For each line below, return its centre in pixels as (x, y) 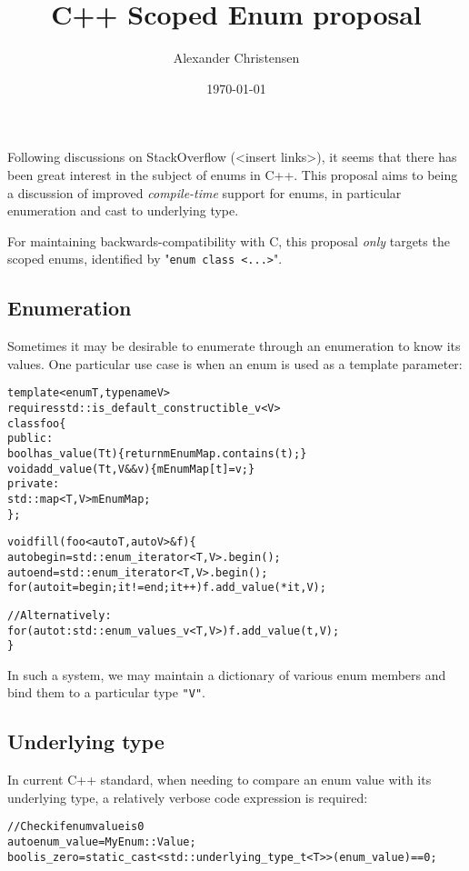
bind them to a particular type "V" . (106, 692)
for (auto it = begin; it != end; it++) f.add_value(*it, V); (167, 588)
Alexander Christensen (236, 58)
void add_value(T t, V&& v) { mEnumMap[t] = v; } (131, 469)
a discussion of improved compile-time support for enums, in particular (205, 192)
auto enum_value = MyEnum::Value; (102, 842)
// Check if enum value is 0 (76, 827)
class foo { (37, 423)
